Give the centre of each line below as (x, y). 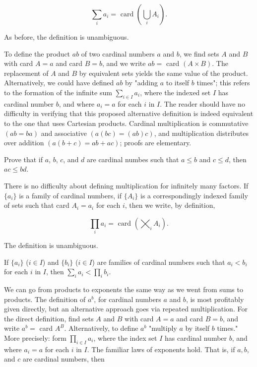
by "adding (142, 83)
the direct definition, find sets (49, 318)
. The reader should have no (202, 103)
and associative (64, 133)
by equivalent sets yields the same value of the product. (163, 73)
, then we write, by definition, (170, 205)
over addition (24, 143)
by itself (197, 328)
